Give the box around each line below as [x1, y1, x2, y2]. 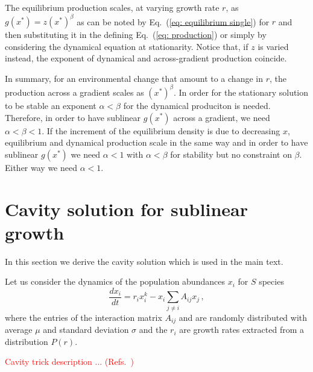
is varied [258, 40, 289, 52]
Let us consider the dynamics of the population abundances [5, 275, 225, 288]
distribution [5, 335, 48, 347]
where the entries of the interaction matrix [5, 311, 162, 323]
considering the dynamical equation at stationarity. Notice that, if [5, 40, 248, 52]
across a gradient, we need [173, 111, 270, 123]
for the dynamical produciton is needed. [123, 99, 271, 111]
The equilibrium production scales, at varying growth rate [5, 1, 220, 13]
